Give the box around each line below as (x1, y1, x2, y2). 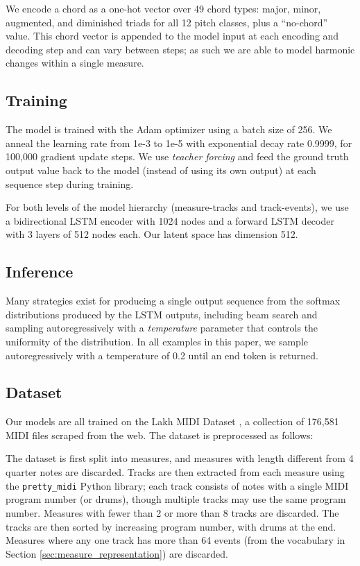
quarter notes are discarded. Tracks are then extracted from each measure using (6, 465, 345, 479)
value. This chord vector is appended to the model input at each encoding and (6, 28, 339, 43)
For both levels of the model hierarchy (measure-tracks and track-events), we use (6, 200, 349, 214)
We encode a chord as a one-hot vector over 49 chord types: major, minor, (6, 1, 321, 15)
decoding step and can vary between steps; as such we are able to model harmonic (6, 42, 355, 56)
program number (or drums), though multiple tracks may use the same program (6, 492, 346, 506)
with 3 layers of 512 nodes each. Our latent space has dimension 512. (6, 227, 298, 241)
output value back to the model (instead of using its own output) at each (6, 162, 316, 177)
